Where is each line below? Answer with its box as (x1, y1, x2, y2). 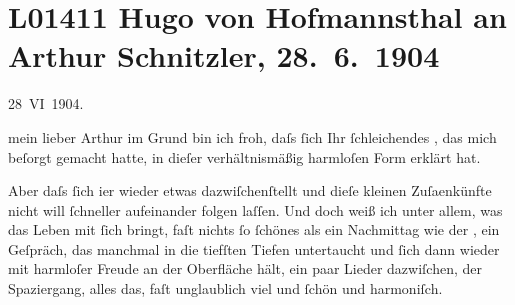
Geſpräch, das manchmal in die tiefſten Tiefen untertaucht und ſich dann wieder (8, 238, 500, 259)
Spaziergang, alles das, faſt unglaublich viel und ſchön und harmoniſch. (8, 278, 443, 299)
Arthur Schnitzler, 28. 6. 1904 (8, 35, 440, 76)
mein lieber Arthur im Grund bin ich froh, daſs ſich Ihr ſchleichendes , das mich (8, 126, 497, 147)
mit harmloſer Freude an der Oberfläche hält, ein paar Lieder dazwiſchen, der (8, 258, 483, 279)
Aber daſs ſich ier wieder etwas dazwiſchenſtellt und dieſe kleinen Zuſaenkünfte (8, 180, 492, 201)
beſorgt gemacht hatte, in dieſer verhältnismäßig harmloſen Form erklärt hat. (8, 146, 481, 167)
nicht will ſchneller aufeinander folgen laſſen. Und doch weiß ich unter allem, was (8, 199, 503, 220)
